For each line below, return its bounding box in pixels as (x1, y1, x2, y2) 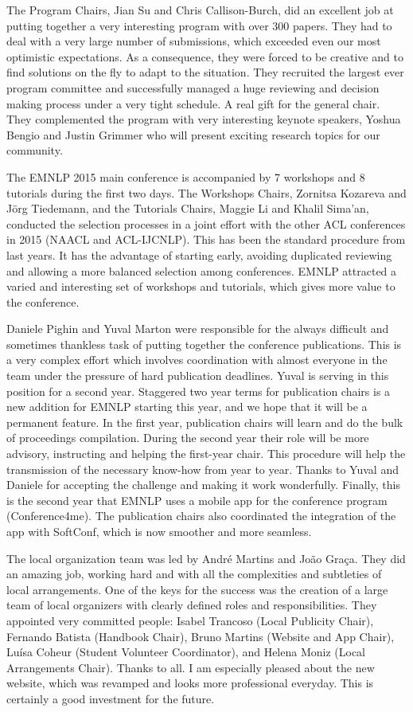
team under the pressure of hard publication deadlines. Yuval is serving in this (6, 367, 389, 384)
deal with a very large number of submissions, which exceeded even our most (6, 33, 381, 49)
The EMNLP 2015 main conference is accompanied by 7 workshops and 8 (6, 168, 365, 185)
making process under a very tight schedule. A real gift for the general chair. (6, 95, 380, 111)
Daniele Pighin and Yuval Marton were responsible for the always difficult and (6, 320, 389, 337)
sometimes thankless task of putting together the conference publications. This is (6, 335, 402, 352)
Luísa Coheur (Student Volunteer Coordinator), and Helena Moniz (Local (6, 644, 366, 660)
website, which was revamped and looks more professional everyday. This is (6, 675, 374, 691)
